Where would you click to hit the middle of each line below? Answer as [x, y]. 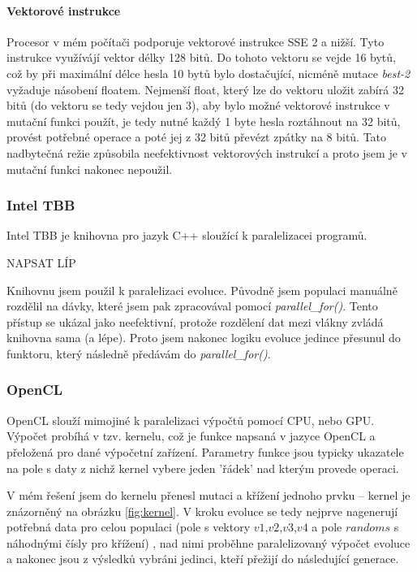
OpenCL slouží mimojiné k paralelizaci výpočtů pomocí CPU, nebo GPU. [191, 420]
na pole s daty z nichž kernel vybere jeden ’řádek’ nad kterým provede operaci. [203, 468]
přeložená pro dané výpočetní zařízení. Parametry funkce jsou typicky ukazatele [205, 451]
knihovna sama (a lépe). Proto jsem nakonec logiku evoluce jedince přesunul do [204, 338]
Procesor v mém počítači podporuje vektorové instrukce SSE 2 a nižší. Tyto [196, 41]
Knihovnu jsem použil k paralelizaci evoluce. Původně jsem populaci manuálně [202, 290]
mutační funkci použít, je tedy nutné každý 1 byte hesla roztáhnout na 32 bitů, [204, 121]
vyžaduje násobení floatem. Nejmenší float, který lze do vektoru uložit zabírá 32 [205, 89]
